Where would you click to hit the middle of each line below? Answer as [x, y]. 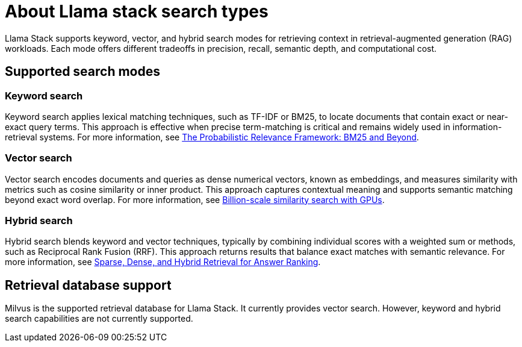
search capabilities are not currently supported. [99, 319]
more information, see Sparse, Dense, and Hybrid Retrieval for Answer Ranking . [163, 262]
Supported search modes [83, 72]
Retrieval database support [88, 285]
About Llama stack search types [137, 11]
